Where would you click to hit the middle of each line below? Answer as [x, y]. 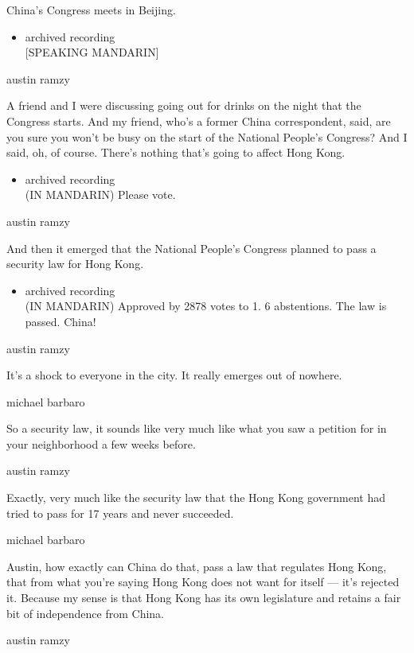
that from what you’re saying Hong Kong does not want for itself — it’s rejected [203, 582]
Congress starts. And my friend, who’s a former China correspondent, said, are [199, 120]
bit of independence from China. [86, 613]
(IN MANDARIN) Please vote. [100, 194]
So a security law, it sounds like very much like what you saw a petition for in [197, 428]
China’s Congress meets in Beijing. [91, 10]
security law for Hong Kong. [75, 264]
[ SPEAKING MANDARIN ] [92, 52]
